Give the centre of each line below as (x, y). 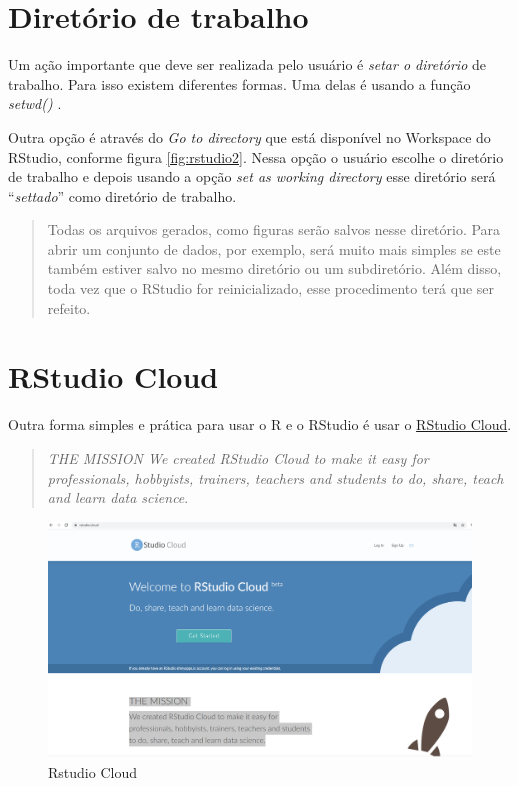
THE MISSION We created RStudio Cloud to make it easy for (238, 457)
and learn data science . (118, 497)
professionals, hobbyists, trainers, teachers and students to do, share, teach (275, 477)
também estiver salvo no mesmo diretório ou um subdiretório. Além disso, (274, 268)
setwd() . (35, 103)
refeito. (69, 307)
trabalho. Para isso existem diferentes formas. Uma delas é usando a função (239, 83)
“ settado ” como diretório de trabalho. (122, 195)
